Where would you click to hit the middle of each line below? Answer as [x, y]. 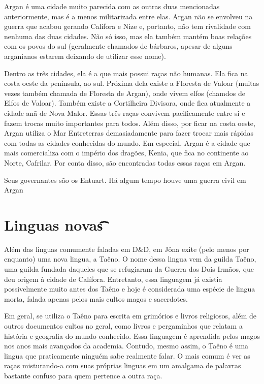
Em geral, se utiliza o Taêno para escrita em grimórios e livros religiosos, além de [130, 316]
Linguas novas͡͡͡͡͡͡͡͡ [54, 224]
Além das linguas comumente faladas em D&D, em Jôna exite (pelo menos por [127, 249]
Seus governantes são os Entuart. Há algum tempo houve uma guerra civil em [125, 180]
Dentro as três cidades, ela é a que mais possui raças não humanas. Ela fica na [126, 73]
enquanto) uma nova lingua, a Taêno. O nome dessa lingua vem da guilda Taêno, [130, 259]
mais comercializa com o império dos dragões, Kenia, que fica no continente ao [126, 153]
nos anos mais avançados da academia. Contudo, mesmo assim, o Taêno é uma [126, 346]
